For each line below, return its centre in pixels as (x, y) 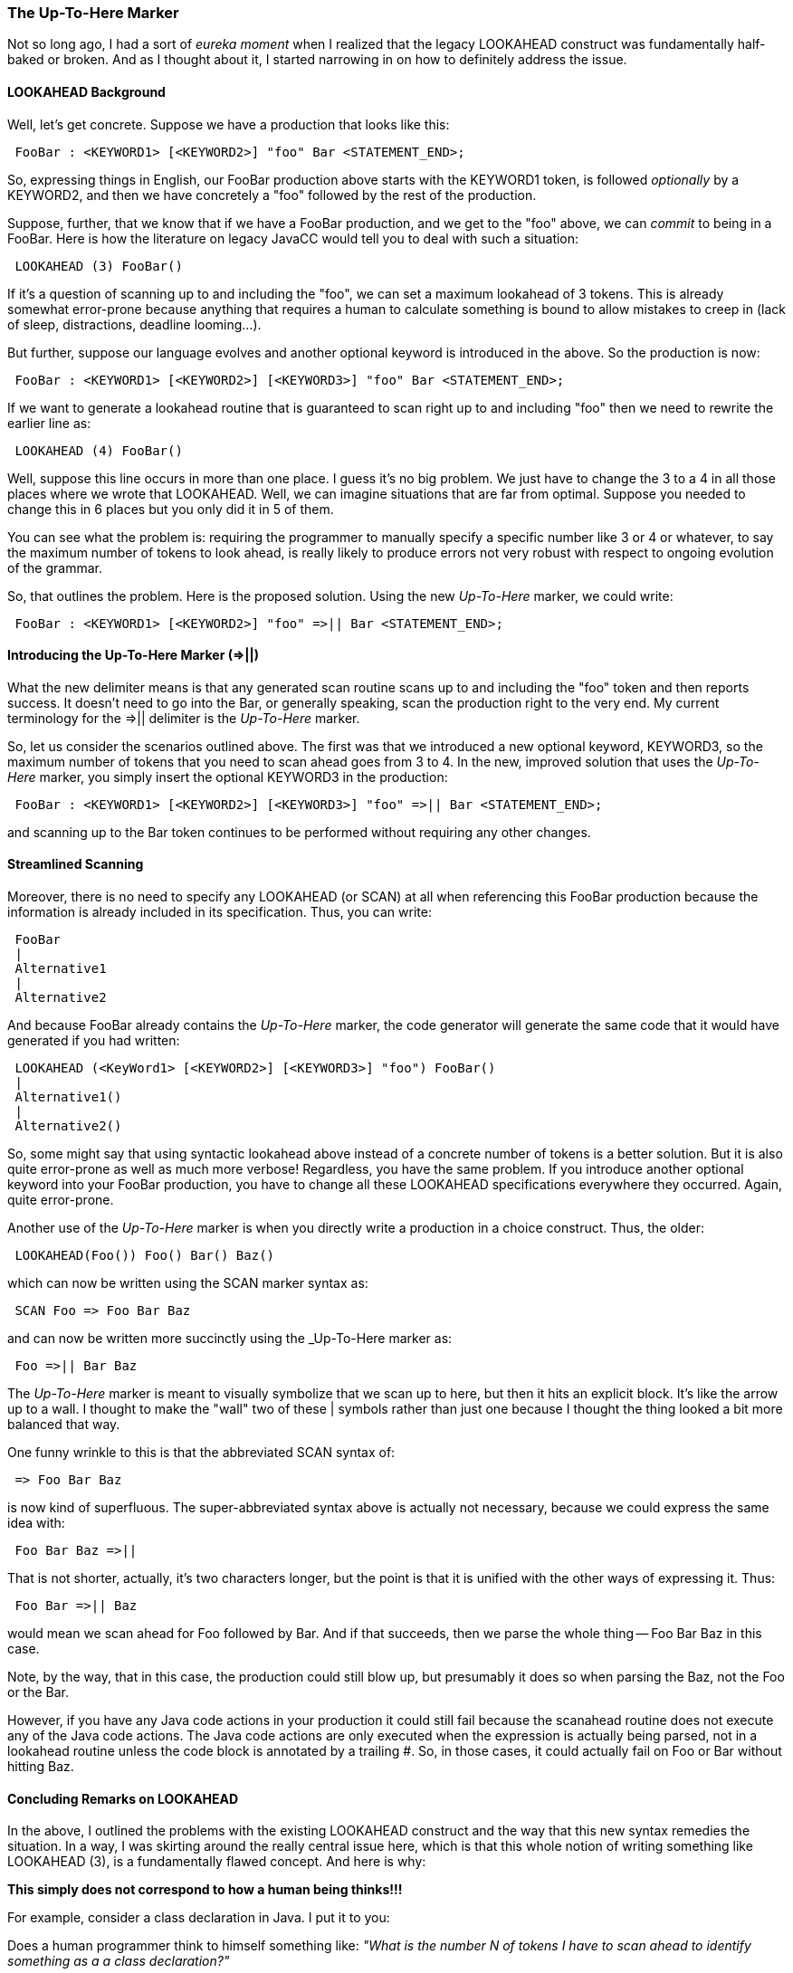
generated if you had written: (94, 1041)
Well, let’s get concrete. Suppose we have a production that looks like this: (229, 124)
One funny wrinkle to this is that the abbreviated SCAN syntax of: (201, 1453)
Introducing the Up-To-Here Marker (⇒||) (134, 655)
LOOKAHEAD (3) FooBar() (99, 266)
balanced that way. (64, 1425)
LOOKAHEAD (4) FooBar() (99, 450)
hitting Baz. (41, 1767)
